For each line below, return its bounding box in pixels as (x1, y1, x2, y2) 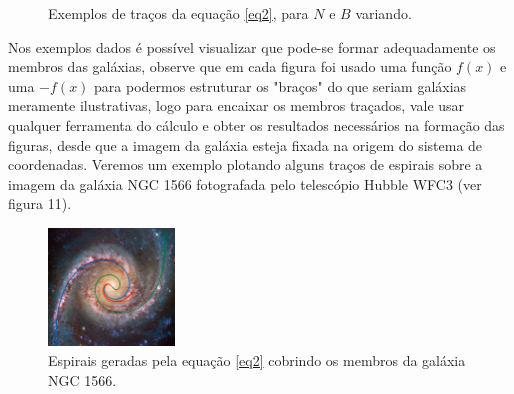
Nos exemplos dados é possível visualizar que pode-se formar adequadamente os (8, 36, 496, 57)
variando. (355, 3, 412, 23)
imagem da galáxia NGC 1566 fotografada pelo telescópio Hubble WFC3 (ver (8, 173, 482, 194)
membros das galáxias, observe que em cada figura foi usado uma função (8, 56, 452, 77)
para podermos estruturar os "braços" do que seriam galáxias (94, 75, 467, 96)
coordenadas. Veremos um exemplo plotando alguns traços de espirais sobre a (8, 154, 483, 175)
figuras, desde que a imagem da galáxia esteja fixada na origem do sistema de (8, 134, 483, 155)
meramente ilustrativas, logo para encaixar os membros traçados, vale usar (8, 95, 465, 116)
